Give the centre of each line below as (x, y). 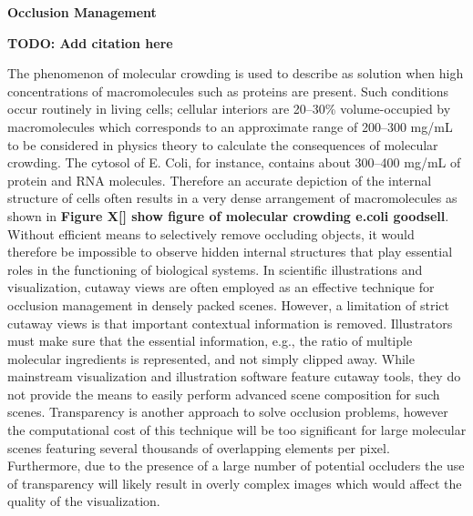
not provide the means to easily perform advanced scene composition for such (224, 394)
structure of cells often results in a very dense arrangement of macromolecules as (232, 198)
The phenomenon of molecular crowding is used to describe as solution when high (236, 73)
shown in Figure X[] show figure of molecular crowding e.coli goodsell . (228, 215)
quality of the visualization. (84, 501)
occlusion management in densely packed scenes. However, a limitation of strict (228, 304)
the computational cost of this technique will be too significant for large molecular (237, 430)
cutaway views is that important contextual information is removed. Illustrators (230, 323)
